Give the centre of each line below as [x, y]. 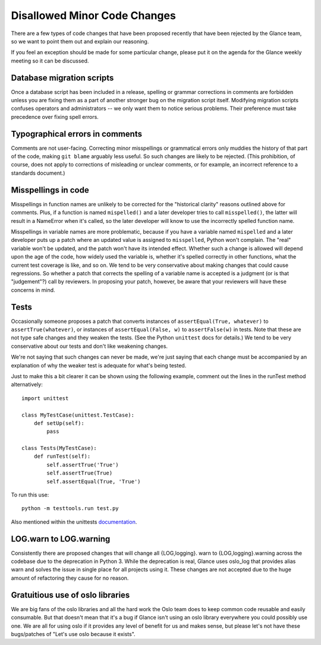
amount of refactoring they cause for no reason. [70, 578]
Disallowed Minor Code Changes [94, 15]
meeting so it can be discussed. [50, 61]
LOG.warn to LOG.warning [61, 539]
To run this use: [30, 495]
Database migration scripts [62, 78]
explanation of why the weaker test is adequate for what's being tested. [99, 365]
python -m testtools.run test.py [70, 509]
